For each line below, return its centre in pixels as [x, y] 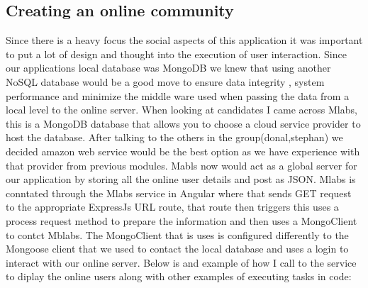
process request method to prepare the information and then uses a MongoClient [182, 220]
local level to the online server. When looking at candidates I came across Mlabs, [182, 110]
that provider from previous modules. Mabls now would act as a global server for [182, 165]
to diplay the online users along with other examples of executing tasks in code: [179, 276]
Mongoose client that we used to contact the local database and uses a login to [177, 249]
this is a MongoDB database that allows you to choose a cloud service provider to [183, 123]
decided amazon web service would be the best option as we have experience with [183, 151]
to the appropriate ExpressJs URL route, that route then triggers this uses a [172, 207]
